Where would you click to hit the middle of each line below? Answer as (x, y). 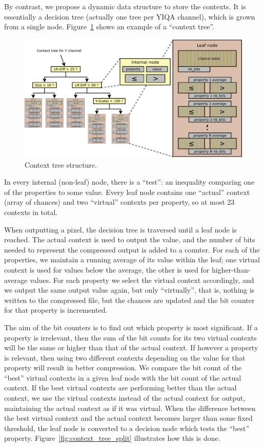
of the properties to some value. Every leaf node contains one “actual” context (127, 192)
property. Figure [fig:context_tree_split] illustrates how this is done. (112, 438)
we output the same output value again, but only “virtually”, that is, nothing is (129, 290)
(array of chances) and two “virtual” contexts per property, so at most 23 (119, 202)
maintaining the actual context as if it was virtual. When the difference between (130, 408)
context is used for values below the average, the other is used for (107, 269)
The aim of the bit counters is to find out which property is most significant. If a (131, 327)
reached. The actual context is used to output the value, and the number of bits (130, 239)
